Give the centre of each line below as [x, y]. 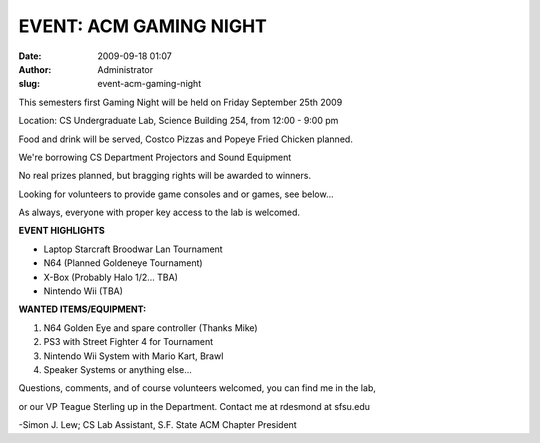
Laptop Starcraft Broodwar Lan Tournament [133, 249]
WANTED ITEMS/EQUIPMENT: [82, 309]
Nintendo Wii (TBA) [83, 291]
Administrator [125, 69]
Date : [30, 56]
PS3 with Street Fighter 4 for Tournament [128, 342]
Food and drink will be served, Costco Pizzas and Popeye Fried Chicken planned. [186, 139]
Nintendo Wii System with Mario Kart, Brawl [133, 356]
